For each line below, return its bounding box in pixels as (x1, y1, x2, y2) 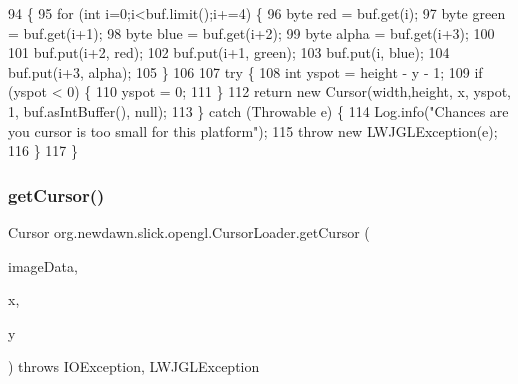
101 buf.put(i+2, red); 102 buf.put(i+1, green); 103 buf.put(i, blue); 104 (8, 42, 450, 63)
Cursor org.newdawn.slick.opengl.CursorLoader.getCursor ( (8, 221, 370, 242)
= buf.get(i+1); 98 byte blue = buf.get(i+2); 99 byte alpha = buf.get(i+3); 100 (8, 22, 495, 43)
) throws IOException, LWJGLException (8, 356, 260, 377)
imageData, (8, 255, 78, 276)
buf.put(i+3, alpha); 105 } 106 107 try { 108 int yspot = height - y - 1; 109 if (8, 61, 483, 82)
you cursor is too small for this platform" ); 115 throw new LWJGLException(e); (8, 120, 498, 141)
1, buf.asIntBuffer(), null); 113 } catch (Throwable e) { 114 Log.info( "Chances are (8, 100, 509, 121)
